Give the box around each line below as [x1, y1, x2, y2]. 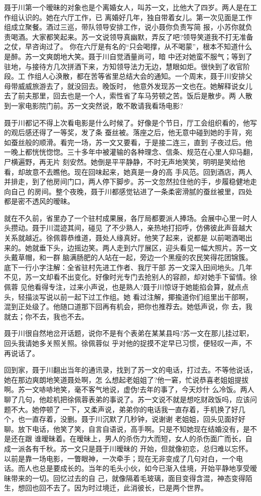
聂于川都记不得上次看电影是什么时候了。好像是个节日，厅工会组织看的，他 [4, 117, 250, 128]
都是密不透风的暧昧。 [4, 196, 74, 206]
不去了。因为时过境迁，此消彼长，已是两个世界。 [46, 482, 208, 493]
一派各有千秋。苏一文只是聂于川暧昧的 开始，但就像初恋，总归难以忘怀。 [11, 443, 252, 453]
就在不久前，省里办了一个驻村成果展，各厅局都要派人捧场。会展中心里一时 [4, 212, 250, 223]
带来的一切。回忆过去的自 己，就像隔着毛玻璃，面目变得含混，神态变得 [11, 472, 245, 483]
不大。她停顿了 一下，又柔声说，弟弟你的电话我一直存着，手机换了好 [11, 404, 238, 414]
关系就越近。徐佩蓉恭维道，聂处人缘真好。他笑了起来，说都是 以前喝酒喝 [4, 232, 245, 243]
